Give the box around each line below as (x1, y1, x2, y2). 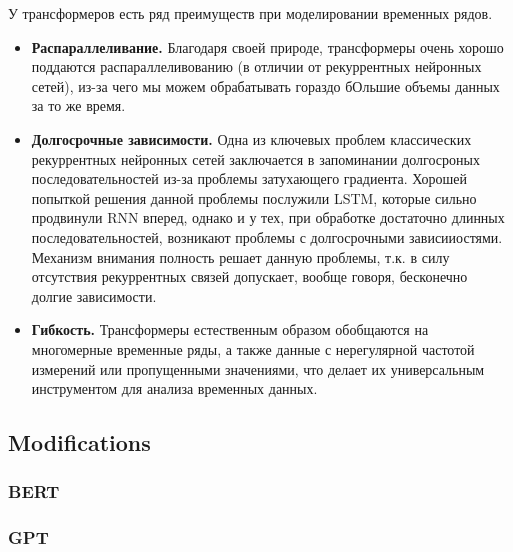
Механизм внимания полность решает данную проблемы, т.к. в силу (31, 246, 450, 267)
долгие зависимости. (31, 285, 157, 306)
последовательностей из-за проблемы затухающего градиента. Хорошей (31, 168, 467, 189)
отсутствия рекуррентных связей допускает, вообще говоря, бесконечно (31, 266, 468, 287)
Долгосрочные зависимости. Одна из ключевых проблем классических (31, 128, 472, 149)
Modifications (8, 427, 151, 458)
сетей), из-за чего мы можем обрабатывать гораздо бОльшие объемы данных (31, 75, 500, 96)
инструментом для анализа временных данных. (31, 378, 318, 399)
